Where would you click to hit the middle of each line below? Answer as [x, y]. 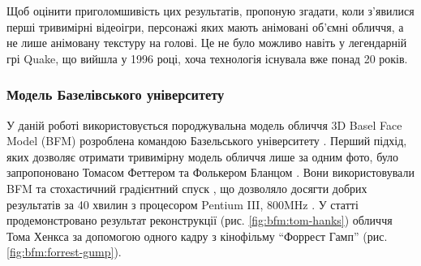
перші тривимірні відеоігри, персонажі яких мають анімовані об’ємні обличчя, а [205, 26]
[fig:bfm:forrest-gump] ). [64, 252]
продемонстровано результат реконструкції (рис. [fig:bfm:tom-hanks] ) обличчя [200, 220]
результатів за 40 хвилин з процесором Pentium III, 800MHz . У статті [183, 204]
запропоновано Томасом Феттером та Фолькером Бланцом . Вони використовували [210, 172]
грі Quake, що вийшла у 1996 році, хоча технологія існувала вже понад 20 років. [207, 58]
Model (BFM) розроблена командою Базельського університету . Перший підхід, [207, 141]
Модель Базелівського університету [116, 94]
